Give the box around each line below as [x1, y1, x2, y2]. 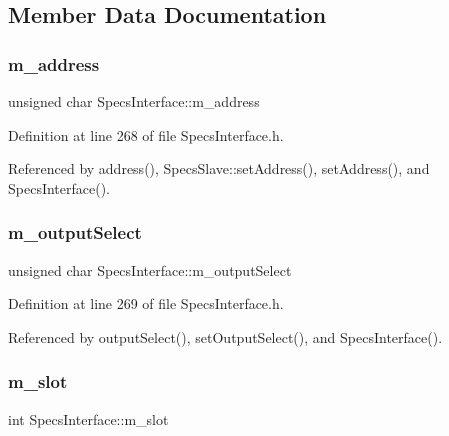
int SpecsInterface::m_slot [8, 408, 169, 429]
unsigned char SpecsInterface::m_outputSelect [8, 259, 292, 280]
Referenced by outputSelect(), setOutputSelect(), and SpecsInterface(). [8, 326, 443, 347]
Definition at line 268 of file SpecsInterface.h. [8, 124, 284, 145]
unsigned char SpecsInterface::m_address [8, 91, 260, 111]
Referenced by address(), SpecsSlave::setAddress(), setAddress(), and [8, 158, 430, 179]
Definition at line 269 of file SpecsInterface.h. [8, 293, 284, 314]
